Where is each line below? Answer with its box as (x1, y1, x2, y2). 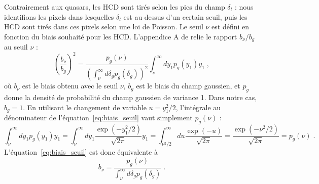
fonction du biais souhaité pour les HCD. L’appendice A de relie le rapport (4, 31, 237, 41)
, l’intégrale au (175, 102, 221, 112)
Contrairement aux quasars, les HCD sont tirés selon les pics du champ (4, 2, 225, 12)
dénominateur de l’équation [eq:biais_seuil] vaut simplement (4, 112, 193, 123)
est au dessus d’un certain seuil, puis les (123, 11, 247, 22)
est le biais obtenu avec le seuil (22, 80, 118, 91)
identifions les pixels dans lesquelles (4, 11, 114, 22)
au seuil (4, 41, 28, 52)
